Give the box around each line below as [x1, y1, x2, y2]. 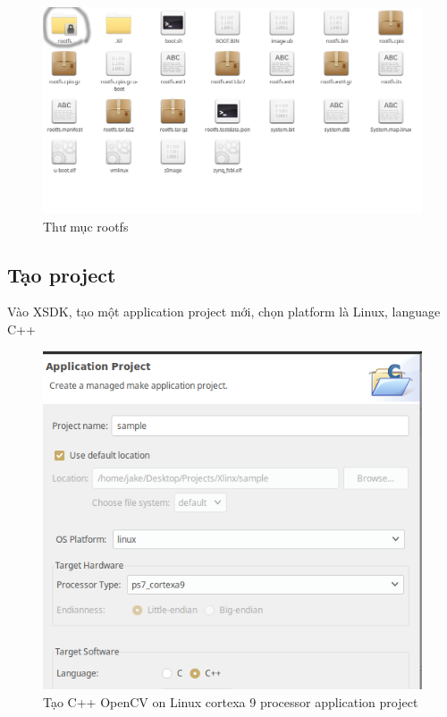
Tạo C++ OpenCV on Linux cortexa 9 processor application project [43, 693, 418, 712]
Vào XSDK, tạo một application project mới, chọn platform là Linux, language [7, 302, 441, 321]
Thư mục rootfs [43, 216, 129, 235]
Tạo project [7, 260, 116, 288]
